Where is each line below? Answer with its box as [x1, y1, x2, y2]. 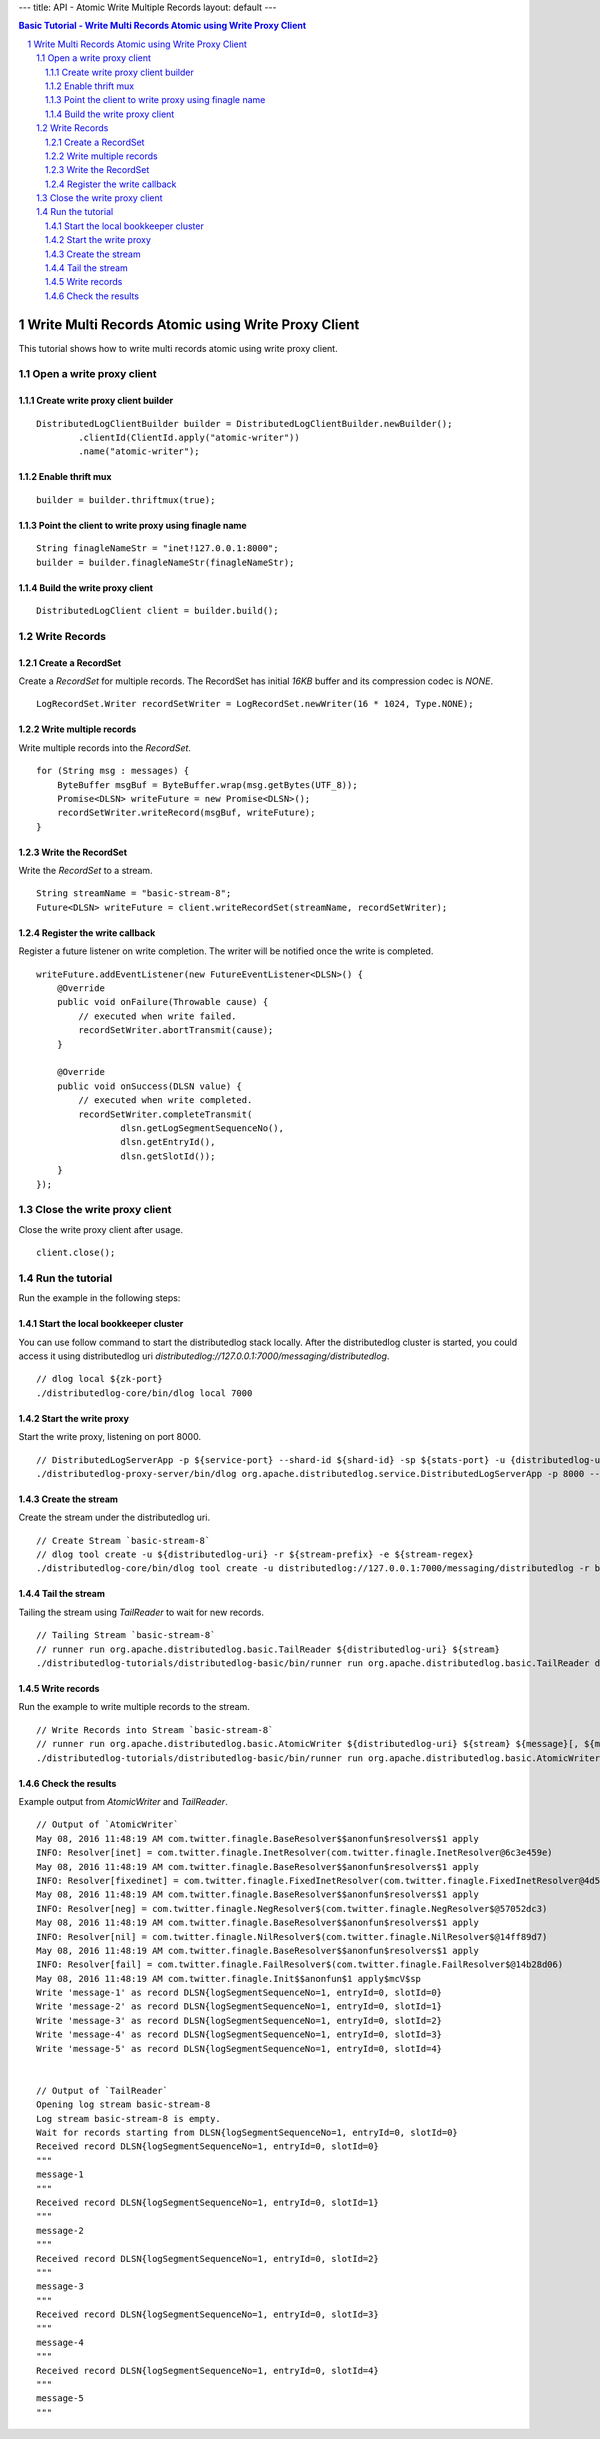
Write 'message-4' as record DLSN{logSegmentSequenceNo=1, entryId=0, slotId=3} [36, 2029, 443, 2040]
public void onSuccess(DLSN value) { [56, 1080, 242, 1092]
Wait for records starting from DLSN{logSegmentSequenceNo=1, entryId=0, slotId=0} [36, 2126, 459, 2138]
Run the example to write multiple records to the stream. [18, 1701, 250, 1713]
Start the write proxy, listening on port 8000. [18, 1431, 202, 1443]
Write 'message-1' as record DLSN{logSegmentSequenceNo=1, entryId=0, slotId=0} [36, 1987, 443, 1999]
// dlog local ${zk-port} [36, 1373, 164, 1385]
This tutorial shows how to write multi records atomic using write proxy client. [18, 342, 339, 354]
